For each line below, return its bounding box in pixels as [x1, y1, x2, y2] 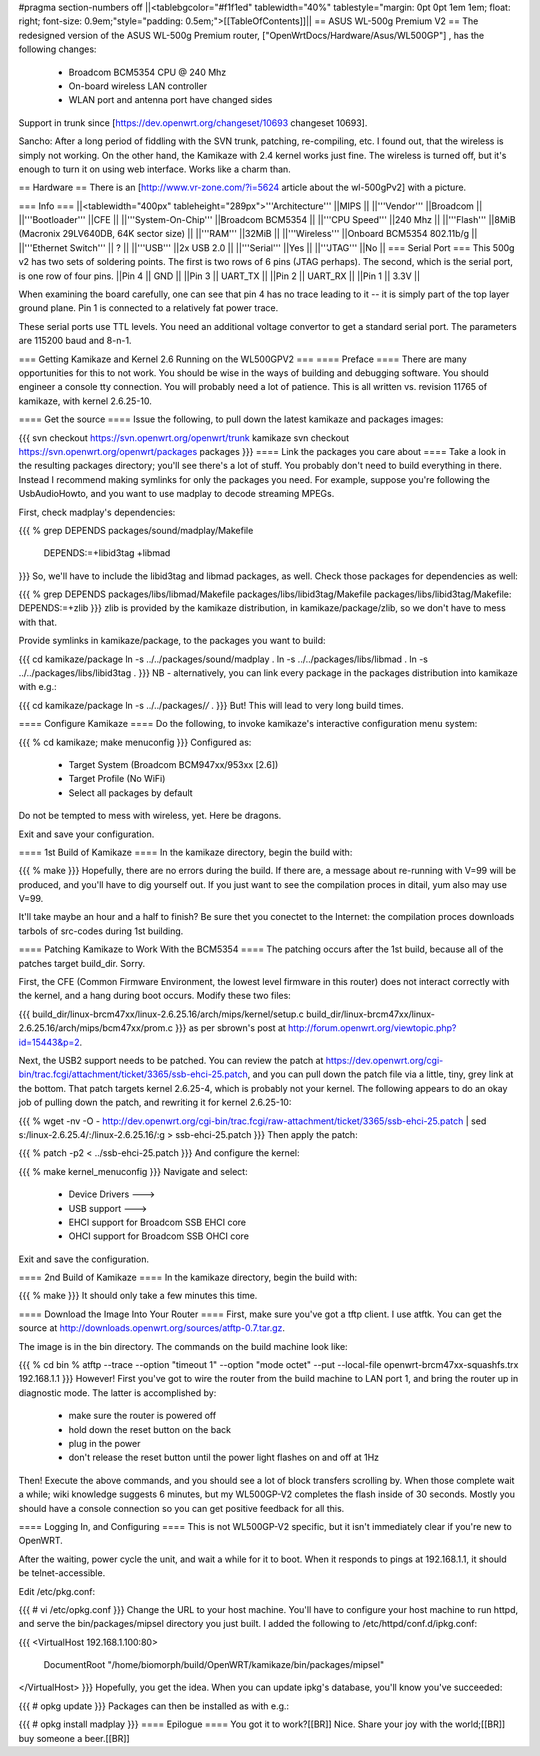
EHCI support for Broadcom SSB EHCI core [68, 1216, 247, 1228]
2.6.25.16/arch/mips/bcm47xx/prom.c [18, 1022, 174, 1034]
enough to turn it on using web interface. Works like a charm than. [18, 163, 292, 175]
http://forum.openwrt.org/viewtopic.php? [288, 1022, 457, 1034]
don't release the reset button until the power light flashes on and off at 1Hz [68, 1451, 380, 1464]
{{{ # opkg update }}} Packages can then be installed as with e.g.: [18, 1700, 290, 1712]
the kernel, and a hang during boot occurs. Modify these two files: [18, 990, 292, 1002]
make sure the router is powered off [68, 1410, 217, 1422]
